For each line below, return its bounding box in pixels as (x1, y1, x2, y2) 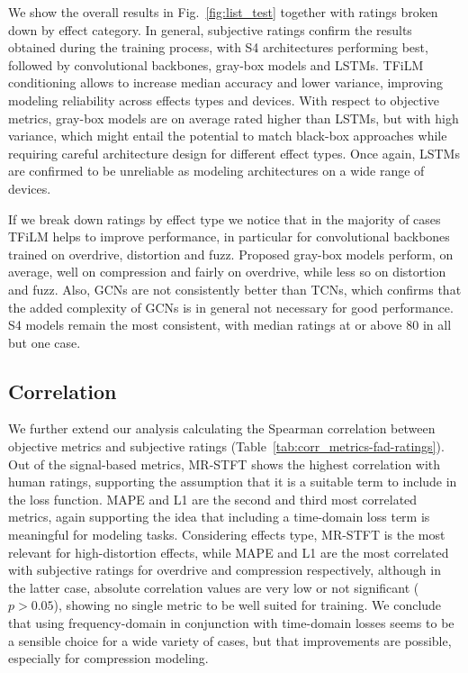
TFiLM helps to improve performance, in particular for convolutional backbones (8, 227, 450, 246)
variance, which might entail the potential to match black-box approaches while (8, 126, 447, 145)
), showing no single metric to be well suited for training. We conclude (53, 596, 442, 614)
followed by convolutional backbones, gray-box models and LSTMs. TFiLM (8, 55, 424, 74)
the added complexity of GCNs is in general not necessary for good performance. (8, 297, 454, 316)
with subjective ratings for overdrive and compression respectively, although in (8, 560, 441, 579)
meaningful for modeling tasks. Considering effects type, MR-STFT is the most (8, 525, 445, 544)
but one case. (8, 332, 81, 351)
